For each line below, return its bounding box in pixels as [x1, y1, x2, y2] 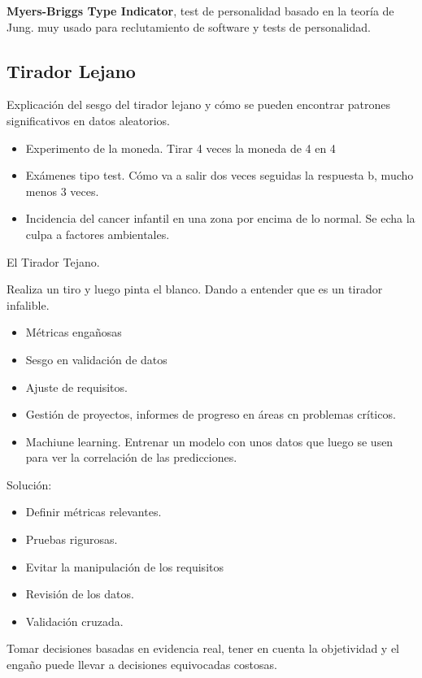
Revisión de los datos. [25, 585, 134, 602]
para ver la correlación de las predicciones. [25, 449, 237, 466]
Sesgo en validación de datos [25, 350, 167, 367]
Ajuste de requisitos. [25, 378, 128, 395]
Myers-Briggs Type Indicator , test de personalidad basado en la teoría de [7, 2, 394, 19]
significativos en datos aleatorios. [7, 111, 171, 128]
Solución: [7, 476, 52, 493]
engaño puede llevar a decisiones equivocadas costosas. [7, 656, 277, 673]
